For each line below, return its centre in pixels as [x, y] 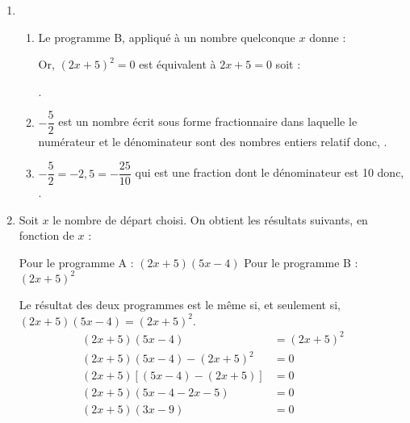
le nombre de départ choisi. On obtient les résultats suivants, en [210, 219]
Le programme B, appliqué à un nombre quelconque [167, 37]
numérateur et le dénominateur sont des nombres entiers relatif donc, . [213, 142]
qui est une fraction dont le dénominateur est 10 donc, [270, 172]
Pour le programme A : [76, 262]
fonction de [46, 235]
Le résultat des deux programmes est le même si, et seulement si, [180, 304]
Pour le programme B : [301, 262]
